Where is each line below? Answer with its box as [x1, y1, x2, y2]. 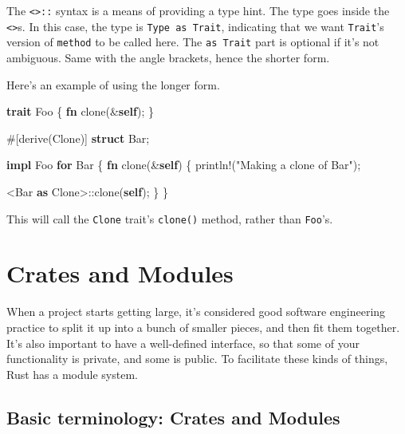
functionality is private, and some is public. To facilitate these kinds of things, [6, 350, 388, 367]
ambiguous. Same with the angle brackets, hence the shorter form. [6, 49, 330, 65]
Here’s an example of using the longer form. [6, 76, 220, 93]
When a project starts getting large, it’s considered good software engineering [6, 303, 386, 320]
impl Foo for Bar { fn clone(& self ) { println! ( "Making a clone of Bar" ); [6, 156, 361, 173]
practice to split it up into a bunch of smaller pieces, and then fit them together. [6, 318, 400, 335]
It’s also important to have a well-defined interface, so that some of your [6, 334, 360, 351]
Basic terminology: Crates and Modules [6, 404, 340, 429]
